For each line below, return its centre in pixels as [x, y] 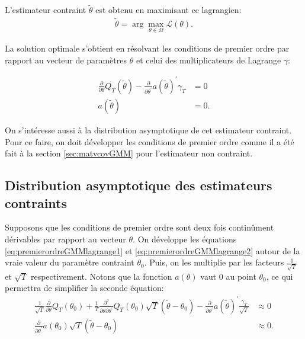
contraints [36, 202]
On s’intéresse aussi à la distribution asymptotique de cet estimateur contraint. [148, 130]
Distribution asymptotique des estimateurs [139, 185]
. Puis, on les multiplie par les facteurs [214, 262]
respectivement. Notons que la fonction [101, 276]
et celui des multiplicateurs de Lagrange [208, 60]
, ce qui [280, 276]
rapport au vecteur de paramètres [66, 60]
